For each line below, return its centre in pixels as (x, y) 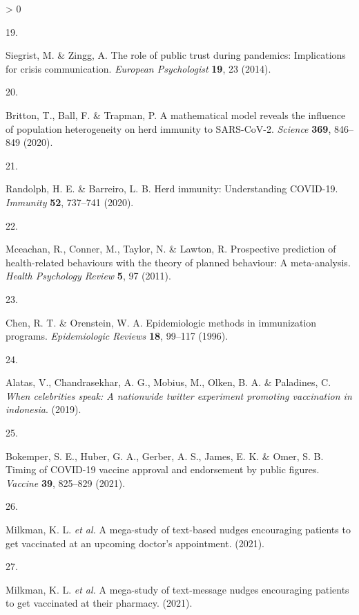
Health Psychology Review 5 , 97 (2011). (88, 276)
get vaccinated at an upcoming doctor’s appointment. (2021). (135, 543)
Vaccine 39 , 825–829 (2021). (66, 483)
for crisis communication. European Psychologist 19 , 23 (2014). (138, 68)
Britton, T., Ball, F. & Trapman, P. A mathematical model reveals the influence (176, 114)
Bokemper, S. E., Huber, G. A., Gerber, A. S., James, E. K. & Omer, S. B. (165, 456)
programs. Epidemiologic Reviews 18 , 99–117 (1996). (117, 336)
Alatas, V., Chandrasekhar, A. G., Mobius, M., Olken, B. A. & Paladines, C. (168, 382)
